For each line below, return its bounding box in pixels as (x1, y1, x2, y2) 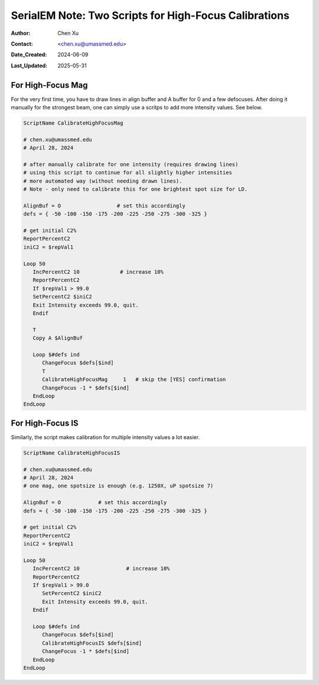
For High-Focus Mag (11, 80, 88, 90)
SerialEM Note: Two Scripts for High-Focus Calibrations (11, 9, 289, 22)
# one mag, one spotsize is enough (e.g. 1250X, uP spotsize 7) (23, 482, 214, 489)
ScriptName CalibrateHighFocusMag (23, 120, 123, 126)
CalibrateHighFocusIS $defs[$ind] (42, 639, 142, 647)
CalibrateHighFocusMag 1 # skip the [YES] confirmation (42, 376, 226, 383)
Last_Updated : (11, 62, 47, 69)
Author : (11, 30, 31, 37)
